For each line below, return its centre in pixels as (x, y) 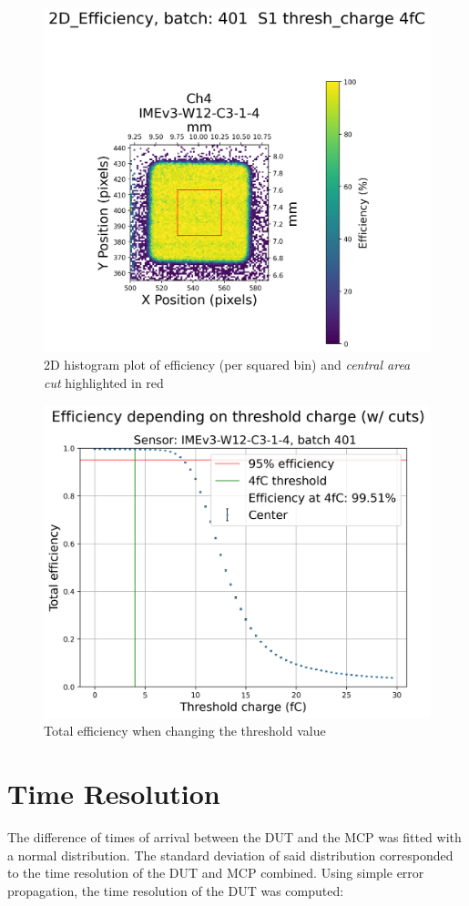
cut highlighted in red (104, 383)
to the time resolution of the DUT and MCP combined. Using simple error (216, 873)
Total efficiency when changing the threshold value (185, 731)
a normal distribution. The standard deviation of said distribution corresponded (230, 855)
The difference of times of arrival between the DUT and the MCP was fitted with (234, 837)
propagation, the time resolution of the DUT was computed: (176, 890)
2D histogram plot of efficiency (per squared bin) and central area (227, 365)
